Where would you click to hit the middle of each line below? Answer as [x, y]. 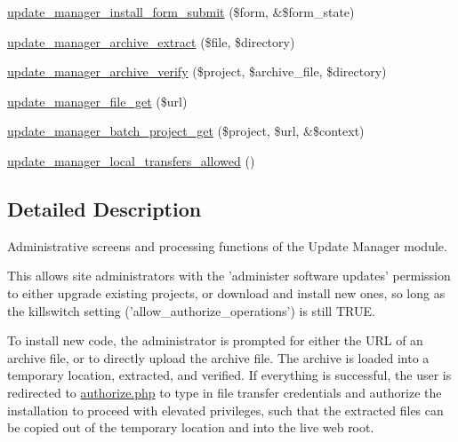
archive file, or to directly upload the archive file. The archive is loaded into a [218, 357]
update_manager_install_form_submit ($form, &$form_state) [181, 12]
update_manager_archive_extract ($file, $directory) [151, 41]
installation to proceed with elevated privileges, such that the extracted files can [225, 410]
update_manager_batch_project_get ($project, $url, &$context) [186, 131]
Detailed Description [104, 208]
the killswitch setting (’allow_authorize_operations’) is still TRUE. [191, 310]
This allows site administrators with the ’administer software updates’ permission [229, 276]
